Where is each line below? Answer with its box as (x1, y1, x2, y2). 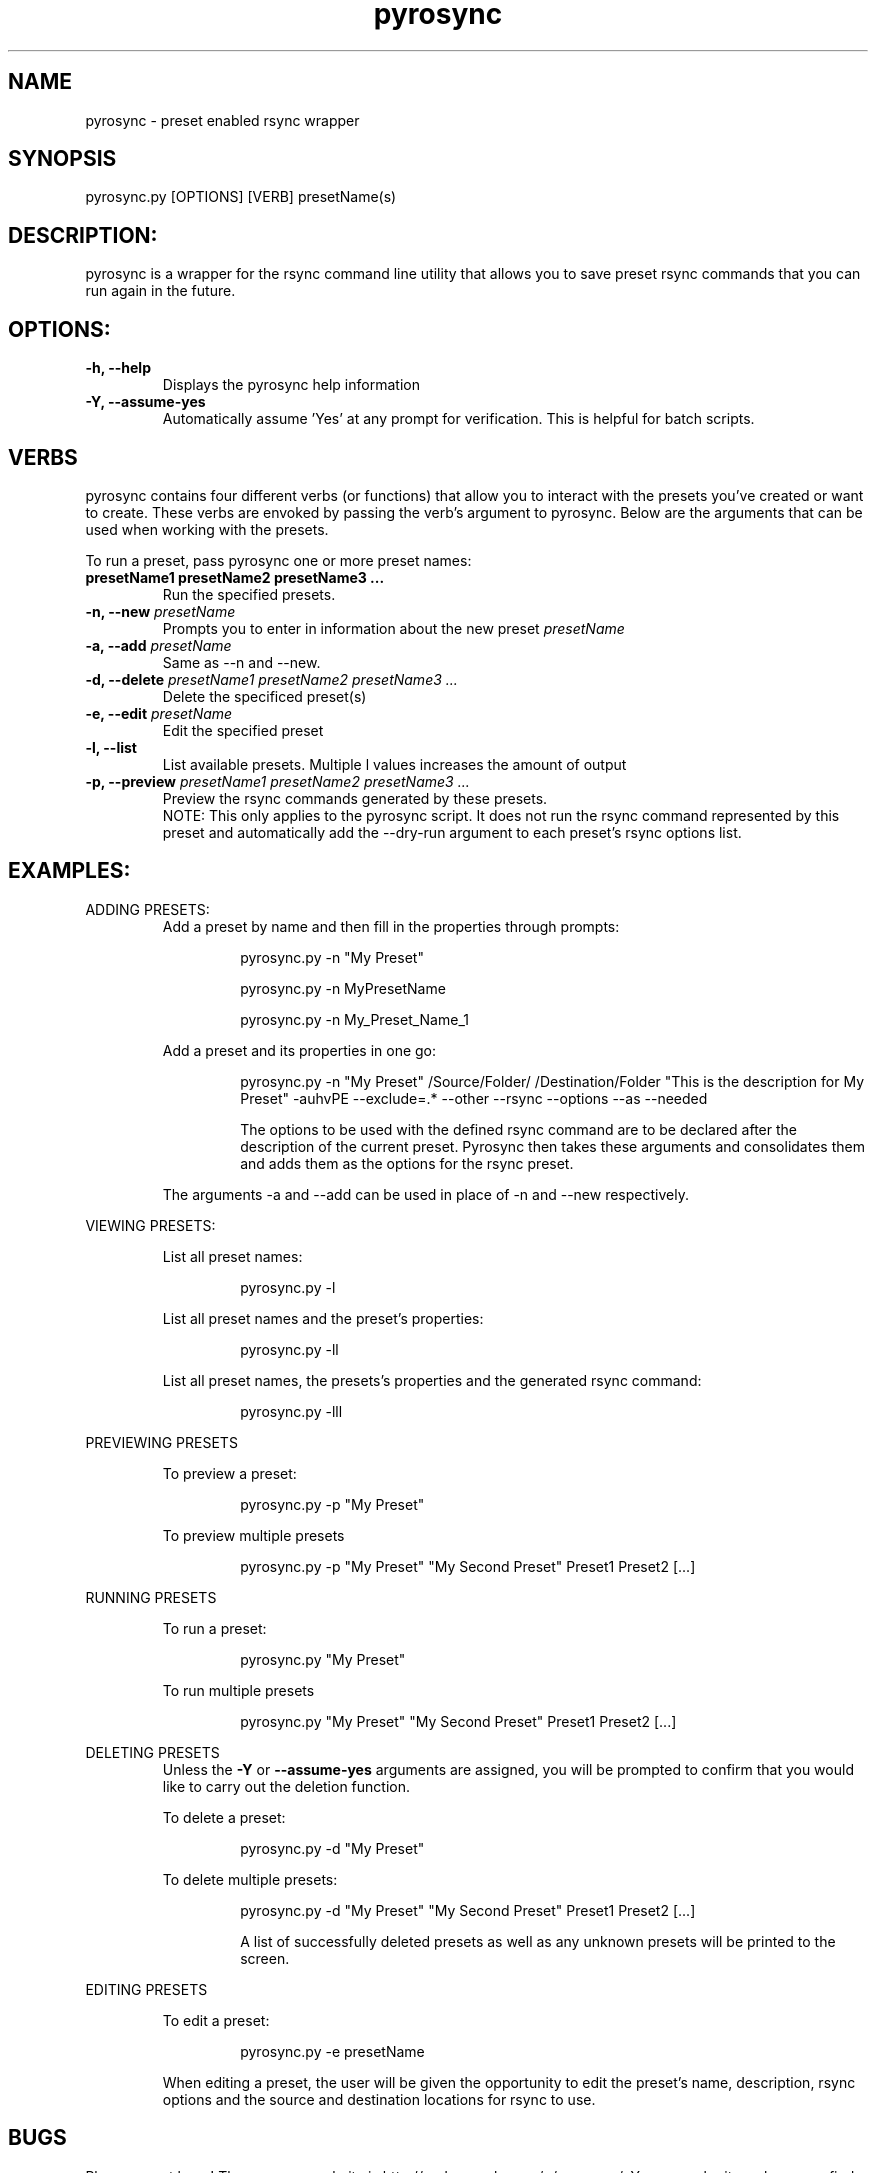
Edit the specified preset (162, 721, 324, 739)
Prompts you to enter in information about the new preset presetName (162, 619, 625, 637)
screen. (240, 1949, 290, 1967)
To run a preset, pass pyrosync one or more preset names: (85, 551, 472, 569)
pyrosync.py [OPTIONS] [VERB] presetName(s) (85, 188, 397, 206)
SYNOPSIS (8, 146, 117, 172)
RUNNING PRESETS (85, 1588, 217, 1606)
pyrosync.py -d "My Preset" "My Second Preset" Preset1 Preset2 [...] (240, 1901, 696, 1919)
